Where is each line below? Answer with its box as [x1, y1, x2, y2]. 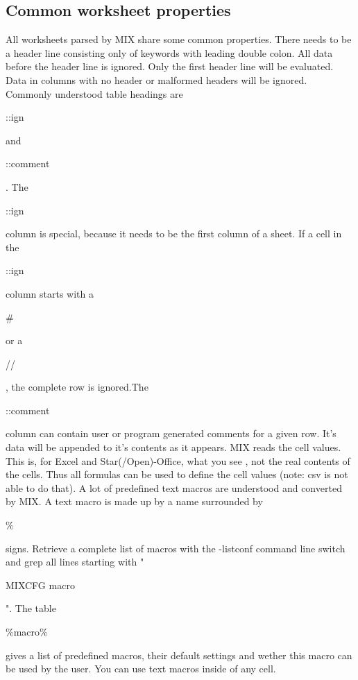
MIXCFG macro [6, 577, 75, 592]
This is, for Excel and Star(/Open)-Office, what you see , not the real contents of [6, 453, 350, 468]
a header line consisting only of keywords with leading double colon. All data [6, 45, 333, 60]
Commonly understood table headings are [6, 86, 183, 101]
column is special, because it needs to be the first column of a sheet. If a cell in [6, 226, 342, 241]
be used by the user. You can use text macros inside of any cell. [6, 661, 276, 676]
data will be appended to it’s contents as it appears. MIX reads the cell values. [6, 440, 341, 454]
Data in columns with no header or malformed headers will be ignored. [6, 72, 307, 87]
